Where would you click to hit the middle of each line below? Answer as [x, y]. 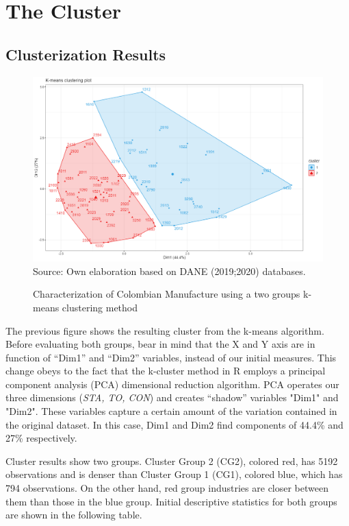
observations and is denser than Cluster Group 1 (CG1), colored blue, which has [174, 474]
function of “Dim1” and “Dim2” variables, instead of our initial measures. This [171, 357]
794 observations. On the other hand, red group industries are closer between [167, 488]
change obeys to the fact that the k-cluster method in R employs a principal [166, 371]
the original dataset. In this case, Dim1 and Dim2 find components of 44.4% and [174, 424]
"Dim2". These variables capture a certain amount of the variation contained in [171, 411]
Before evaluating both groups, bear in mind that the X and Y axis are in [160, 344]
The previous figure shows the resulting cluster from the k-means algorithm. [165, 330]
